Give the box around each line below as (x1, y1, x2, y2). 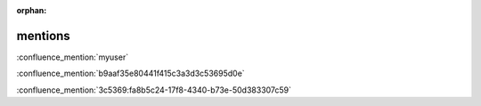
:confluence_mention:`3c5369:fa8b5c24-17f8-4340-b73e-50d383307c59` (16, 85, 292, 95)
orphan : (16, 5, 47, 15)
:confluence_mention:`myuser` (16, 52, 129, 62)
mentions (16, 28, 70, 44)
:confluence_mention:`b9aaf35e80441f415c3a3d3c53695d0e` (16, 68, 245, 79)
